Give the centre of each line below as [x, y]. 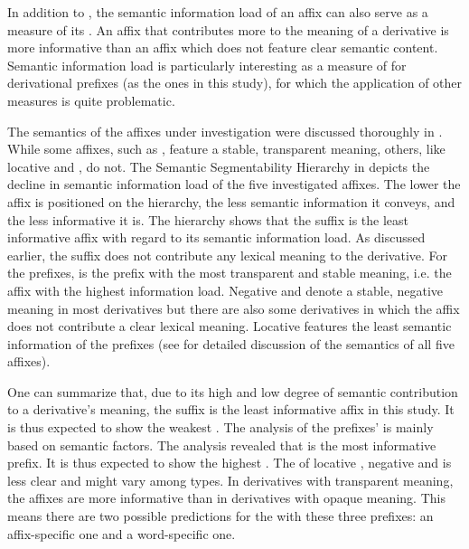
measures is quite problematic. [91, 100]
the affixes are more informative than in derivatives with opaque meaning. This [226, 498]
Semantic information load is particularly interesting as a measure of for [207, 65]
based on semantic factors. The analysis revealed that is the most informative [222, 445]
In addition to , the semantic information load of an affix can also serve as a [218, 12]
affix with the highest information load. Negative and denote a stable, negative [225, 290]
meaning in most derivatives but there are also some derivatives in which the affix [234, 308]
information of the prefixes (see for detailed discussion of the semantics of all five [231, 343]
